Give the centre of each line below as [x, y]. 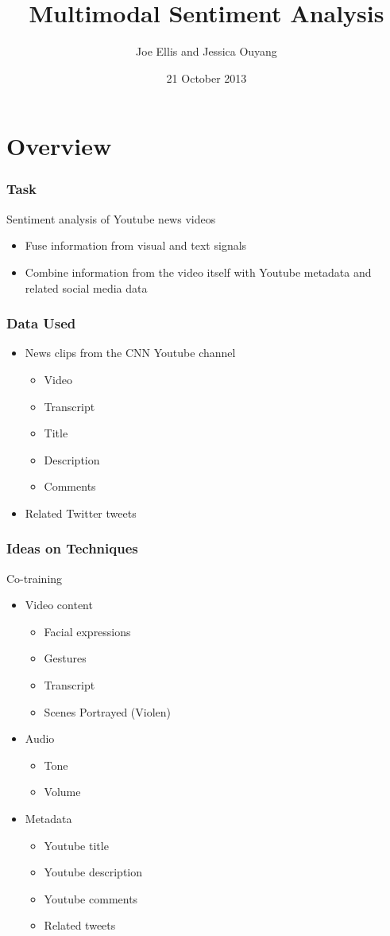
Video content [59, 605]
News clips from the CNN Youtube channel [130, 353]
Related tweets [80, 925]
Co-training [35, 578]
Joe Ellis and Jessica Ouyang [207, 51]
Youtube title [76, 845]
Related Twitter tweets [81, 513]
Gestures [65, 658]
